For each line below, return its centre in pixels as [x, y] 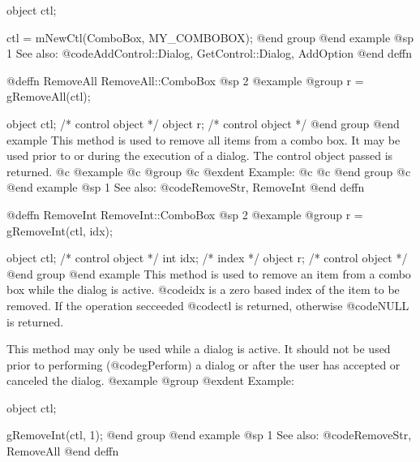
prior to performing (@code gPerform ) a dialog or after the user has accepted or [204, 364]
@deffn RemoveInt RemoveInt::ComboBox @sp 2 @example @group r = [185, 214]
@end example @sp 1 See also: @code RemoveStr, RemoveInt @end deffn [186, 187]
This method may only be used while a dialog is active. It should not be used [199, 349]
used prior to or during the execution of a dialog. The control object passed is [200, 155]
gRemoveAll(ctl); [49, 96]
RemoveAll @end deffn [63, 451]
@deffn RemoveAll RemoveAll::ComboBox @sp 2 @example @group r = [185, 80]
